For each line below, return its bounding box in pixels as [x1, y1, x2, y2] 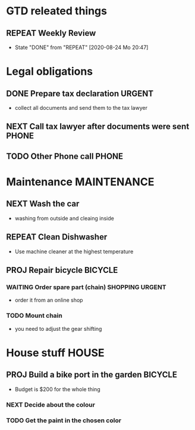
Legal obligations [6, 64, 93, 78]
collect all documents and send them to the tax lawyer [14, 105, 147, 111]
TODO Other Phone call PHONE [6, 151, 124, 161]
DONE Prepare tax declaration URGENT [6, 88, 153, 99]
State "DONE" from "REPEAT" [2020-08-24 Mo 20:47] [14, 44, 149, 51]
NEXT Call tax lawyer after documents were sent [6, 121, 190, 132]
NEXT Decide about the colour [6, 400, 95, 408]
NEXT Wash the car [6, 199, 80, 209]
